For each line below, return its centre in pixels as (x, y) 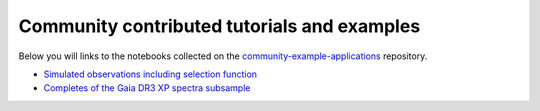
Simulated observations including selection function (150, 74)
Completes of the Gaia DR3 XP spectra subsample (147, 88)
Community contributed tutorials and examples (219, 26)
